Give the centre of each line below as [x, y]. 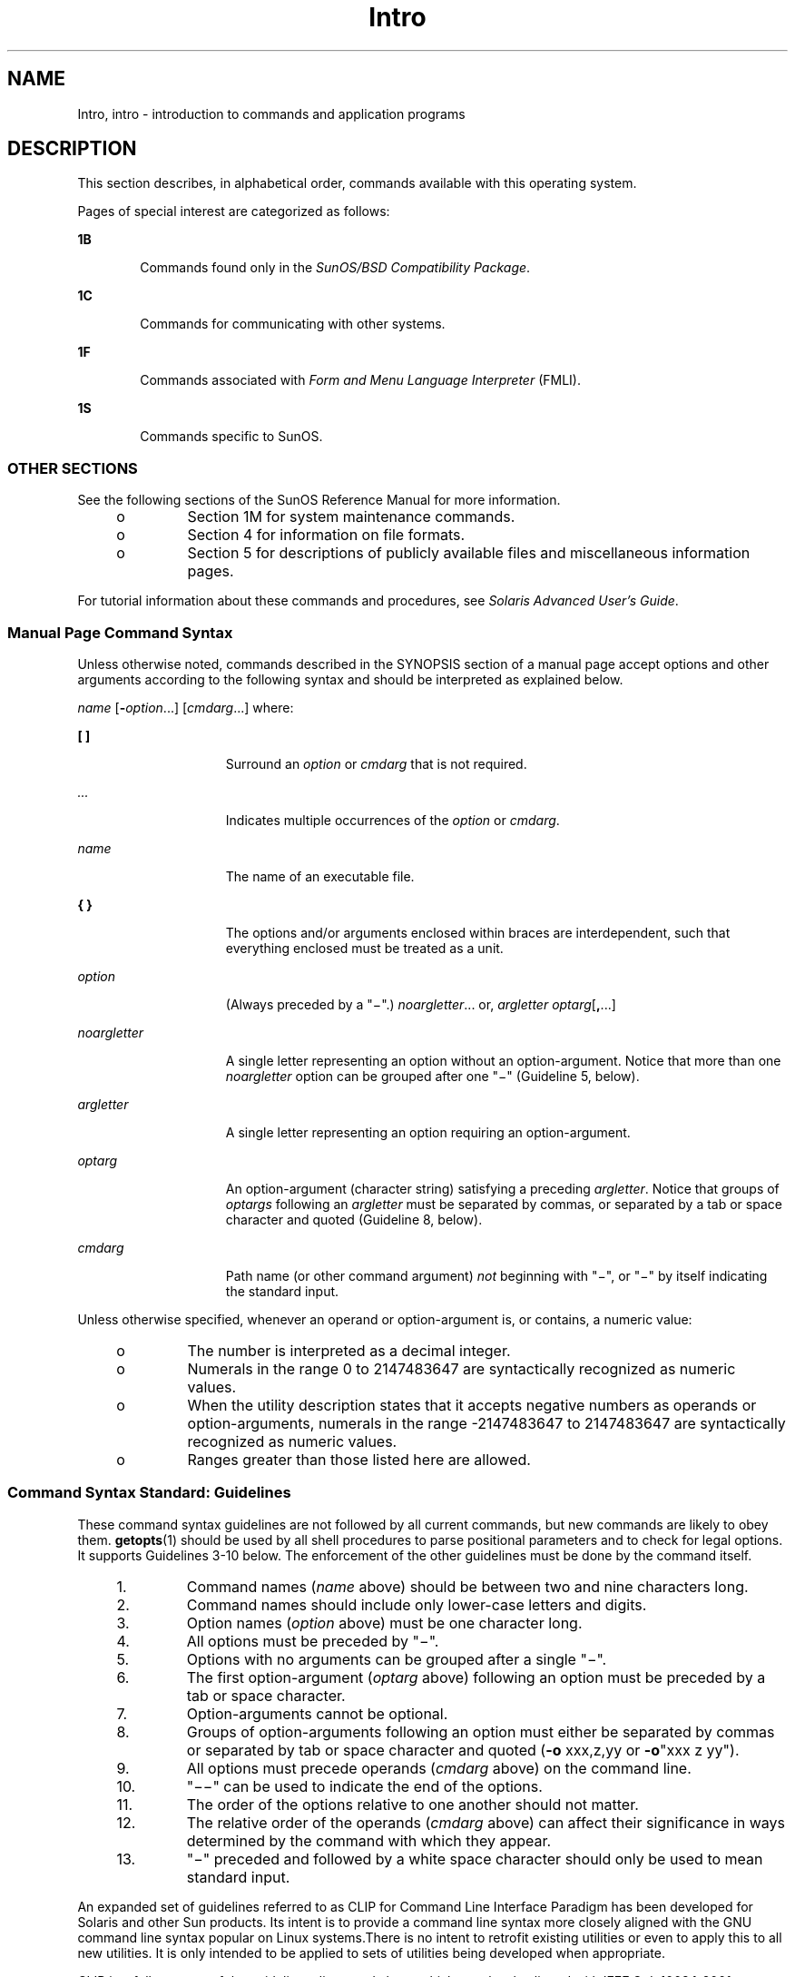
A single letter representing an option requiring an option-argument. [428, 1132]
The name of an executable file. [320, 876]
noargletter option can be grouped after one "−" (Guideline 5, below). [432, 1076]
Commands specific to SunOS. [231, 437]
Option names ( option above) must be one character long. [384, 1623]
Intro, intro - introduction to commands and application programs [271, 113]
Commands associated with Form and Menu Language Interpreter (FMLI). [360, 380]
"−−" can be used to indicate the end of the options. [364, 1786]
